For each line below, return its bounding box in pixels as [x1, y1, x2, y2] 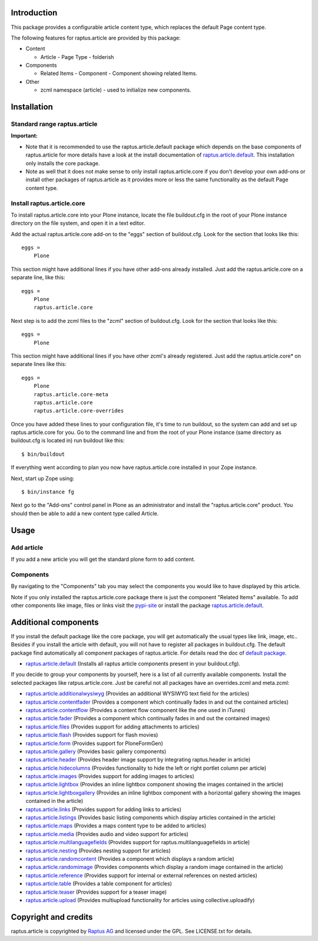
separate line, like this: [11, 274, 65, 281]
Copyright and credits [11, 912, 93, 922]
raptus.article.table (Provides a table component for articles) [25, 880, 172, 887]
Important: [11, 132, 38, 139]
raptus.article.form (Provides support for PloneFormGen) [25, 740, 163, 747]
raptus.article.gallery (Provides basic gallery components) [25, 747, 167, 755]
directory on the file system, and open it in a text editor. [11, 220, 145, 227]
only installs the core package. [25, 159, 100, 166]
